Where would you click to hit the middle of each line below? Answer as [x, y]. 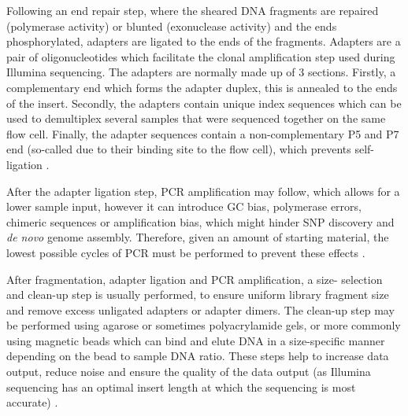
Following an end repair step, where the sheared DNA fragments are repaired [193, 10]
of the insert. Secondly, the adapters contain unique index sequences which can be [204, 103]
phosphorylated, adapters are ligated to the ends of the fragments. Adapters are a [204, 41]
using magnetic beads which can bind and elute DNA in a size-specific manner [196, 340]
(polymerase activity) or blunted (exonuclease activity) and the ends [172, 26]
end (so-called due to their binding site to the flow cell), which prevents [179, 149]
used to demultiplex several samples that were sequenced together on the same [196, 118]
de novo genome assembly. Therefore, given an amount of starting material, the [198, 237]
